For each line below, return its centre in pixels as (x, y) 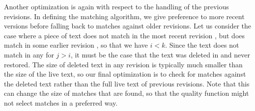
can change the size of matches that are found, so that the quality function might (127, 93)
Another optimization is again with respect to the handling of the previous (116, 6)
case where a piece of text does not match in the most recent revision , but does (125, 35)
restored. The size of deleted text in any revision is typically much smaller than (123, 64)
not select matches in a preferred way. (61, 102)
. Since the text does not (202, 45)
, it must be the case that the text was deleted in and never (160, 54)
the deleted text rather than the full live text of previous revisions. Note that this (127, 83)
